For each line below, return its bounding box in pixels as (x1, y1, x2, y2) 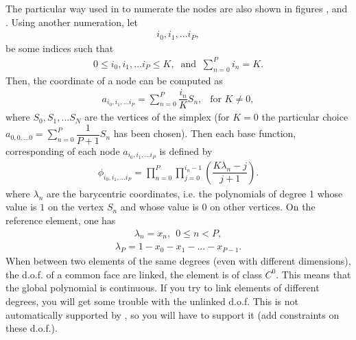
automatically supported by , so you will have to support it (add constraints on (5, 307, 340, 321)
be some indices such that (5, 40, 114, 55)
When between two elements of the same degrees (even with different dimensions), (5, 254, 351, 268)
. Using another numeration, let (5, 14, 139, 29)
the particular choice (261, 110, 348, 124)
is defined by (159, 143, 213, 158)
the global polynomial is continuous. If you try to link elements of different (5, 280, 320, 295)
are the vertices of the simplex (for (84, 110, 230, 124)
